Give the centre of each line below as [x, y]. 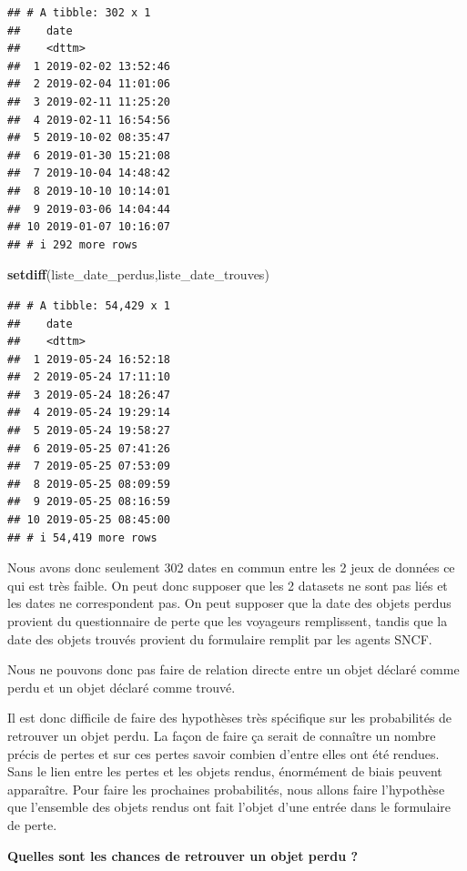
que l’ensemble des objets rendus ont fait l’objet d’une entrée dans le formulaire [229, 807]
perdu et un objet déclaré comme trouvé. [122, 687]
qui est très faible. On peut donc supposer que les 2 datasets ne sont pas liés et [228, 585]
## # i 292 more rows [73, 244]
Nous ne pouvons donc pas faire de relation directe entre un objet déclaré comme [233, 669]
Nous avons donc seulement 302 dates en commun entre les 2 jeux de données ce [231, 567]
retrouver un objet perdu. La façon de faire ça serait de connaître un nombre [222, 735]
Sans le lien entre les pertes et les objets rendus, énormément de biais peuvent [225, 771]
